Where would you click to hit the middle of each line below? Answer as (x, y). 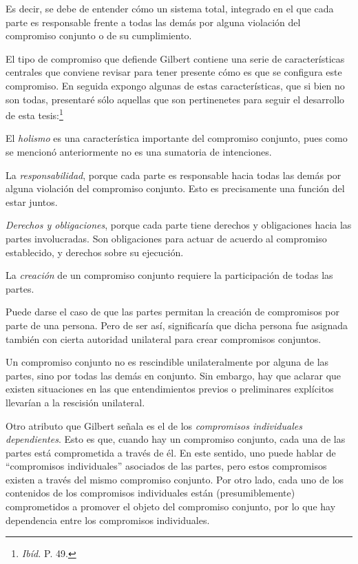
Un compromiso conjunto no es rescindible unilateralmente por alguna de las (167, 362)
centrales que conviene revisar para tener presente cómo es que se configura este (174, 72)
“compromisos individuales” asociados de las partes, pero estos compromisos (166, 466)
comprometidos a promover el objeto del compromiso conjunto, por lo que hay (171, 506)
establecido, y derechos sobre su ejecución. (95, 252)
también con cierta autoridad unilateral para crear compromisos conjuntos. (164, 338)
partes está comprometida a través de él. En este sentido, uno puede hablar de (171, 452)
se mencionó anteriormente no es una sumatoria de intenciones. (139, 152)
